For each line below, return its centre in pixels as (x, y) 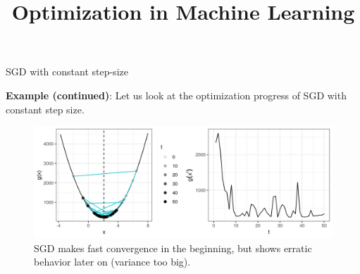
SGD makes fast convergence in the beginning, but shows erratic (173, 248)
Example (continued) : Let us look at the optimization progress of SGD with (176, 95)
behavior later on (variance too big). (112, 262)
